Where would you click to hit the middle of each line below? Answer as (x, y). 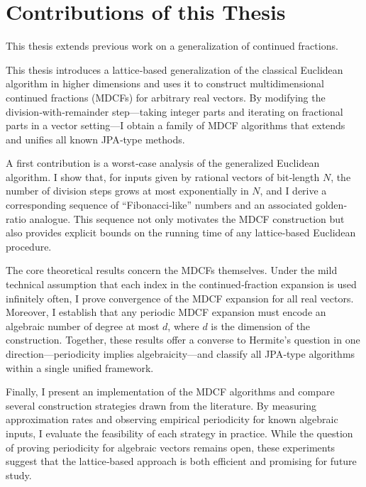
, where (183, 325)
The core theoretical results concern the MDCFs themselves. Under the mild (172, 270)
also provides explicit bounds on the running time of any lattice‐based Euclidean (181, 232)
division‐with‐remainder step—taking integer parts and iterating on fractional (174, 111)
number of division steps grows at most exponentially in (127, 191)
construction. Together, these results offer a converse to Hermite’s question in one (183, 340)
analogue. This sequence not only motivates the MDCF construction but (187, 218)
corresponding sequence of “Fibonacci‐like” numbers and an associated (159, 205)
